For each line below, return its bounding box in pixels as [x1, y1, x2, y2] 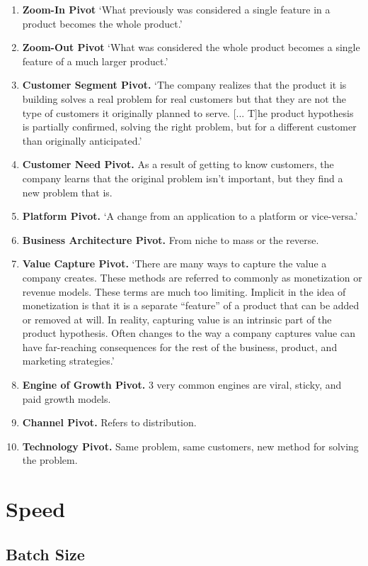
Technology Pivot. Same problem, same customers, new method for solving [22, 438, 359, 453]
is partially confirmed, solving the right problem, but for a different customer [22, 119, 357, 134]
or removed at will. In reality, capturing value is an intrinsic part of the [22, 311, 332, 326]
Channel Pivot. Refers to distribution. [22, 415, 197, 430]
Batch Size [6, 543, 85, 565]
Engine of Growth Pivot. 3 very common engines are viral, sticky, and [22, 377, 342, 392]
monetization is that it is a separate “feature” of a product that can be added [22, 298, 360, 313]
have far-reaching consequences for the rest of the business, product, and [22, 339, 338, 354]
